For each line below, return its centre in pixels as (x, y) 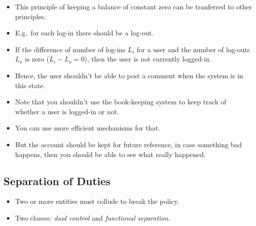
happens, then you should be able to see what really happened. (110, 154)
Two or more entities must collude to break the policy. (97, 201)
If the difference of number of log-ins (70, 49)
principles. (31, 16)
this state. (30, 85)
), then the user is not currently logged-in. (148, 59)
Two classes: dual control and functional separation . (93, 217)
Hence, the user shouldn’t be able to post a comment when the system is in (129, 75)
